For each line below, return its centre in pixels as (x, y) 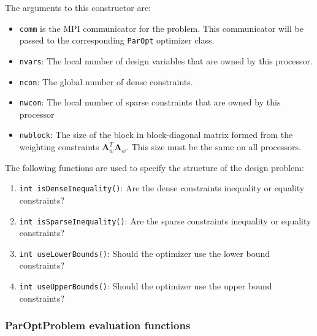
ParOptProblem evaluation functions (98, 325)
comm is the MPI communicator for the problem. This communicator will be (161, 28)
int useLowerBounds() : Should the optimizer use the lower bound (144, 253)
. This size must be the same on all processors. (214, 147)
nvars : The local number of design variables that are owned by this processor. (166, 60)
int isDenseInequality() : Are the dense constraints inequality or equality (162, 188)
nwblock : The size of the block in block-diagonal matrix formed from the (156, 135)
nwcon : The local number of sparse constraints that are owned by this (150, 102)
